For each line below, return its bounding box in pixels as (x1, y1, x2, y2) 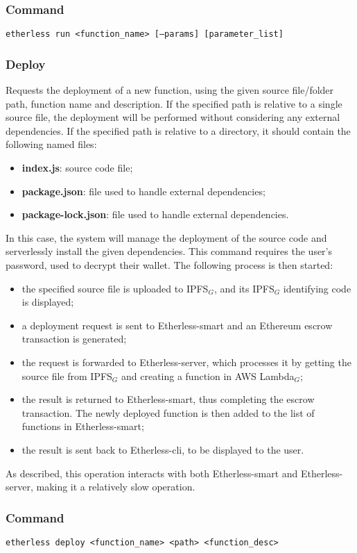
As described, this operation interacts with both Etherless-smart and (6, 465, 298, 480)
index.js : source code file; (21, 160, 133, 175)
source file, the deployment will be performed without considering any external (6, 110, 340, 124)
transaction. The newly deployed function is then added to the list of (21, 405, 315, 420)
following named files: (6, 137, 97, 151)
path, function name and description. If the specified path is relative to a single (6, 96, 342, 110)
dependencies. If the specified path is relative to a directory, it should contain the (6, 123, 351, 138)
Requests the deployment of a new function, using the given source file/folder (6, 83, 334, 97)
